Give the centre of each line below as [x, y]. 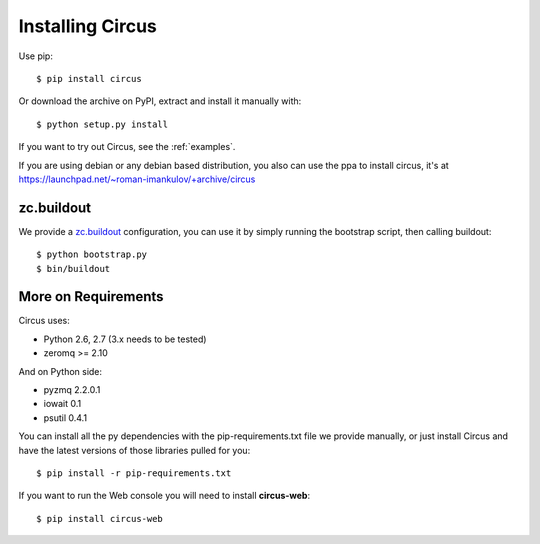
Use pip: [36, 56]
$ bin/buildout [73, 268]
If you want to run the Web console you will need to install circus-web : [164, 496]
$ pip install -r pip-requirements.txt [134, 473]
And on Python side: [60, 371]
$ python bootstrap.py [92, 254]
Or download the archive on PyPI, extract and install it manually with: [160, 101]
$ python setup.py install [102, 124]
